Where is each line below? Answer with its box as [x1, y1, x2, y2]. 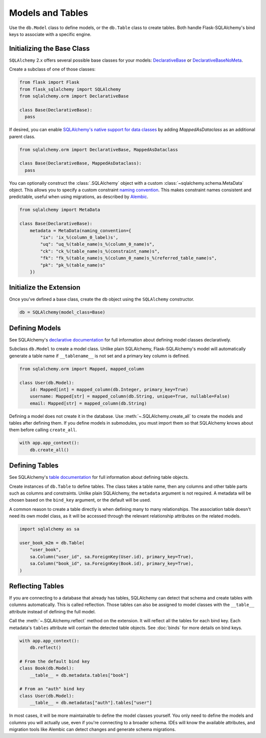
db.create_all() [30, 447, 69, 453]
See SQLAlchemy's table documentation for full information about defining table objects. [9, 474, 189, 480]
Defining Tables [9, 461, 59, 470]
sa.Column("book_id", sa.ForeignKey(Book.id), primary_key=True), [30, 561, 194, 567]
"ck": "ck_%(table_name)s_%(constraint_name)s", [40, 248, 160, 254]
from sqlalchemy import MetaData [19, 207, 100, 213]
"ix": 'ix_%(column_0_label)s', [40, 235, 118, 240]
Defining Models [9, 324, 61, 332]
